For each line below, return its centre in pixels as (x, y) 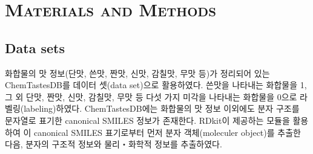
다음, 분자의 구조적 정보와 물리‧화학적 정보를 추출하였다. (114, 144)
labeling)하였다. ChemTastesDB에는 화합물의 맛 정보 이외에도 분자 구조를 (162, 108)
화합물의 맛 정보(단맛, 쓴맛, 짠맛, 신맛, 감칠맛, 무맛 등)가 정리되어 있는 (137, 73)
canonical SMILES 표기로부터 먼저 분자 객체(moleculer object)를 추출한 (167, 132)
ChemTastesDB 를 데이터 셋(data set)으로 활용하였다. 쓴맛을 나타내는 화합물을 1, (156, 85)
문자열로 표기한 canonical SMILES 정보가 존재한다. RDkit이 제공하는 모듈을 (147, 120)
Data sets (35, 47)
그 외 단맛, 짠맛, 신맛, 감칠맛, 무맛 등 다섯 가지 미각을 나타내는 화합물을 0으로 (151, 96)
